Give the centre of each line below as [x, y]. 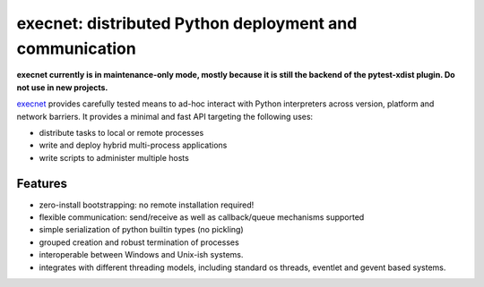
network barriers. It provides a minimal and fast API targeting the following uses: [165, 116]
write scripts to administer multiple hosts [114, 157]
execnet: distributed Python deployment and [187, 23]
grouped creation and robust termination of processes [139, 242]
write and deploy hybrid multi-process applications [133, 145]
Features [42, 183]
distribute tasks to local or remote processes [121, 132]
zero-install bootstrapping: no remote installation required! [147, 205]
